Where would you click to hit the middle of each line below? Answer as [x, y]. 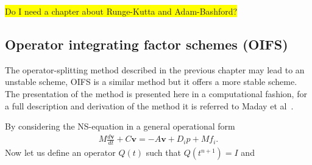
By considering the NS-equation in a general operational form [120, 126]
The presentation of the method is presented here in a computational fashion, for [156, 93]
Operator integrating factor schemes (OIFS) [147, 44]
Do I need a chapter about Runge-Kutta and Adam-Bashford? [121, 11]
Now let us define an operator [60, 152]
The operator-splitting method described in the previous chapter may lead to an [155, 69]
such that [163, 152]
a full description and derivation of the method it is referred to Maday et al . [149, 105]
